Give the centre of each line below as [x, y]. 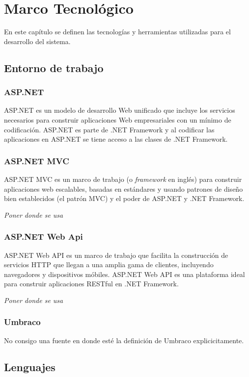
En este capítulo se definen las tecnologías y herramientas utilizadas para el [117, 32]
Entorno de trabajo [54, 67]
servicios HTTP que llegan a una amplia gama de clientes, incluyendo [109, 264]
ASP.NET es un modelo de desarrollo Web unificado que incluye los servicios [120, 110]
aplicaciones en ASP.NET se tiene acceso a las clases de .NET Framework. [116, 139]
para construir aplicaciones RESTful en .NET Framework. [91, 284]
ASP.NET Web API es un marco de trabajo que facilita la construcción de [116, 255]
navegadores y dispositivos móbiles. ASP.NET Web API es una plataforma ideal [124, 274]
